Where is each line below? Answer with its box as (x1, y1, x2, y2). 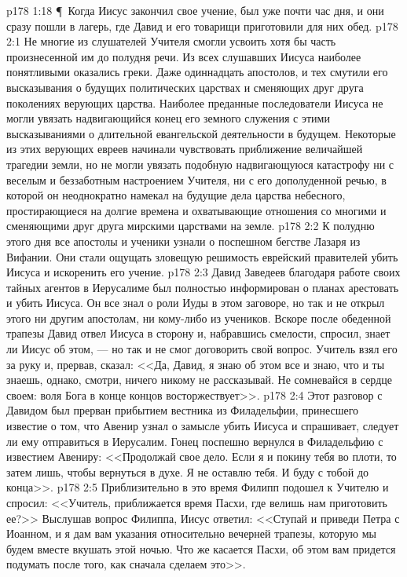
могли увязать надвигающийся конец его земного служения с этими (6, 110, 330, 126)
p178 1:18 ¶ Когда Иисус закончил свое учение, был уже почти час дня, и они (6, 2, 384, 18)
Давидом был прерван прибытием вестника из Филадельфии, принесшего (6, 402, 359, 418)
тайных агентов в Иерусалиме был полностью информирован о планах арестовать (6, 279, 399, 295)
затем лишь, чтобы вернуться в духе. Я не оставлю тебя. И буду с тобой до (6, 463, 369, 480)
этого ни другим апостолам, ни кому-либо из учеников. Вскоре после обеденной (6, 309, 391, 326)
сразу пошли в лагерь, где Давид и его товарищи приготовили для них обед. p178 (6, 17, 398, 34)
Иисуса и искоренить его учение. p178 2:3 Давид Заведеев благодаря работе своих (6, 264, 401, 280)
